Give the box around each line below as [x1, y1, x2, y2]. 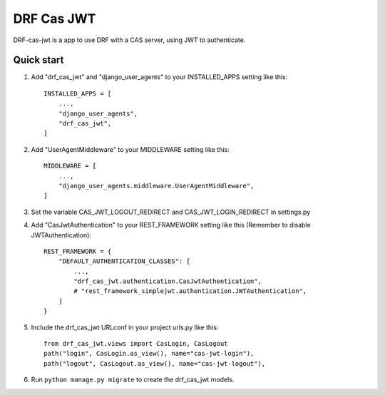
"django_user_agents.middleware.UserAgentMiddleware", [58, 182, 255, 190]
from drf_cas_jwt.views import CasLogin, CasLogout [43, 339, 228, 348]
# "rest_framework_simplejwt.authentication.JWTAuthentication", [73, 287, 307, 295]
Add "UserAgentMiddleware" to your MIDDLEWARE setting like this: [31, 145, 230, 153]
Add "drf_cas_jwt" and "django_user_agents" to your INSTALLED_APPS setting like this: [31, 73, 288, 81]
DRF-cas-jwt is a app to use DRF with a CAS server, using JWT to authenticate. [13, 36, 246, 44]
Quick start [13, 54, 64, 66]
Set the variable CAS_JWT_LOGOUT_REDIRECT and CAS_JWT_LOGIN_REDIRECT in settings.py [31, 207, 311, 216]
